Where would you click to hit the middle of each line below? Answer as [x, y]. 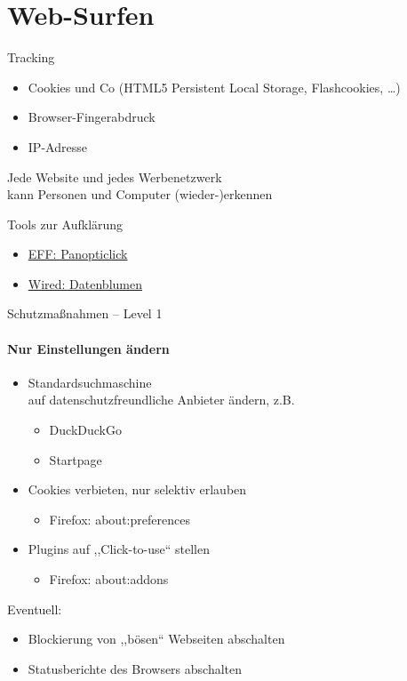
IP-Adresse [57, 146]
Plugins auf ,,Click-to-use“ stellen [119, 549]
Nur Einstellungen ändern [88, 348]
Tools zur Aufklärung [65, 224]
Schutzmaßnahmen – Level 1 [85, 313]
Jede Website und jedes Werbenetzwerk [115, 176]
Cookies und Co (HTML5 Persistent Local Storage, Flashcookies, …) [214, 87]
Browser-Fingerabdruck [92, 117]
